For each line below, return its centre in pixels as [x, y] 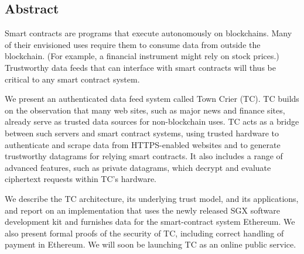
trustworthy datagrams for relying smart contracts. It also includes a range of [144, 156]
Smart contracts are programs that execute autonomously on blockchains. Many [148, 33]
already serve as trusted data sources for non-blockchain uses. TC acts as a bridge [152, 121]
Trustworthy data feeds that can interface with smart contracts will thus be [140, 67]
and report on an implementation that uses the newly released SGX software [142, 210]
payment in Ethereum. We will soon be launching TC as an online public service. [151, 244]
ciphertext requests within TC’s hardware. [81, 179]
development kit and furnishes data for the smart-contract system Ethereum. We [150, 222]
